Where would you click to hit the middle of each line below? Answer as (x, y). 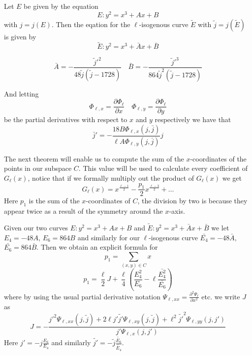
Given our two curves (36, 227)
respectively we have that (193, 119)
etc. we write (221, 296)
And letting (21, 93)
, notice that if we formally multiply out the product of (111, 177)
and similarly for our (109, 237)
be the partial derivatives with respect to (66, 119)
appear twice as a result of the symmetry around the (83, 211)
